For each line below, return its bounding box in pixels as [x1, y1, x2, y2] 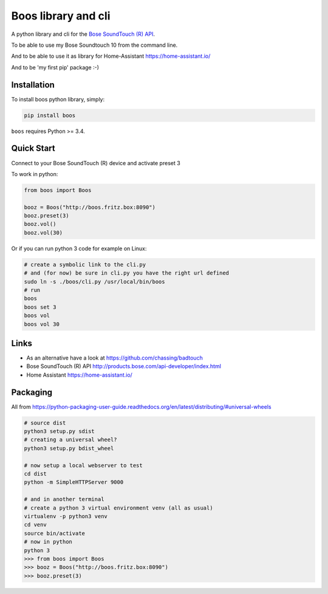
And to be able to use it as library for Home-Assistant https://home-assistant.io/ [11, 52, 211, 60]
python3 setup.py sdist [24, 428, 95, 435]
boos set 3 [24, 304, 56, 310]
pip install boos [24, 112, 76, 118]
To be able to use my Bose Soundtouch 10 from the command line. [11, 41, 178, 49]
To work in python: [11, 170, 58, 177]
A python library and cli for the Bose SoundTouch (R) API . [11, 30, 155, 38]
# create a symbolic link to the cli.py [24, 261, 146, 268]
